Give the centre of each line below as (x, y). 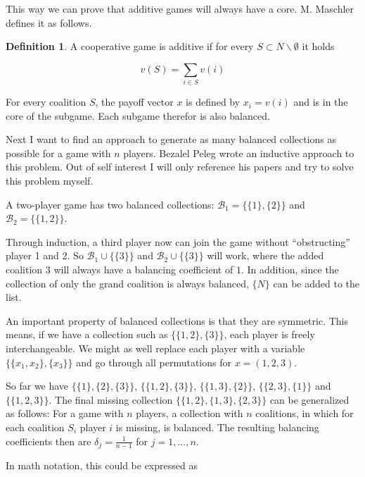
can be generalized (309, 399)
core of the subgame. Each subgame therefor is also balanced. (138, 115)
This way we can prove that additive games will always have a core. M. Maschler (180, 8)
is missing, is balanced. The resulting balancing (217, 427)
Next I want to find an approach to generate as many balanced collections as (171, 139)
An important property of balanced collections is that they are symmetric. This (177, 320)
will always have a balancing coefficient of (143, 270)
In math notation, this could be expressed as (102, 465)
